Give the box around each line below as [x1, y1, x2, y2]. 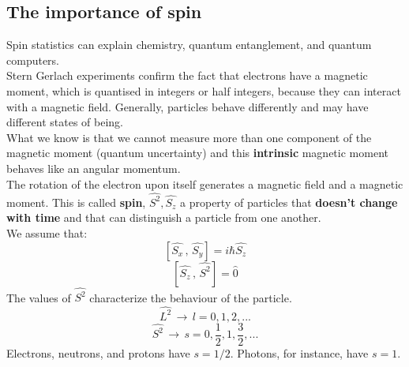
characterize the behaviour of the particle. [89, 289, 292, 305]
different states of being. [6, 114, 123, 130]
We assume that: [6, 225, 88, 242]
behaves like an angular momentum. [6, 159, 181, 176]
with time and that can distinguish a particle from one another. [6, 209, 321, 226]
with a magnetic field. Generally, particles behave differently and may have [6, 98, 369, 114]
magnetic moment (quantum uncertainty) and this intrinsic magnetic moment [6, 144, 388, 161]
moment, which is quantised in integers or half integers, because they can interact [6, 82, 401, 99]
